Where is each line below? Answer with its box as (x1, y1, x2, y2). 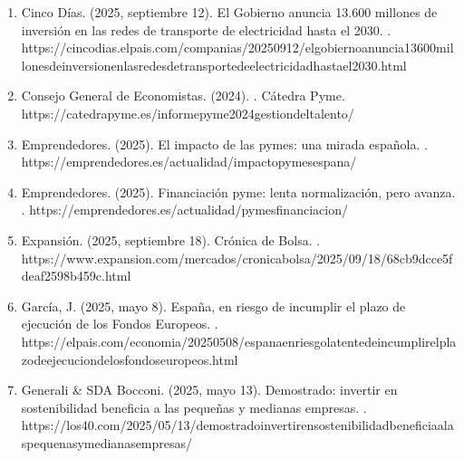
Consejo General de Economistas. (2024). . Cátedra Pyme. (21, 86, 345, 105)
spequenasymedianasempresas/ (21, 433, 193, 452)
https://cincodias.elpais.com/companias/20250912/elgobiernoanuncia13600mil (21, 38, 454, 57)
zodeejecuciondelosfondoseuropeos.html (21, 349, 238, 368)
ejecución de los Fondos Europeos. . (21, 314, 218, 333)
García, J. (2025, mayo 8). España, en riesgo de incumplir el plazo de (21, 296, 406, 315)
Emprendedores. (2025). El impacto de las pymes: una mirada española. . (21, 134, 428, 153)
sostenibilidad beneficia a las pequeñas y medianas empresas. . (21, 397, 367, 416)
